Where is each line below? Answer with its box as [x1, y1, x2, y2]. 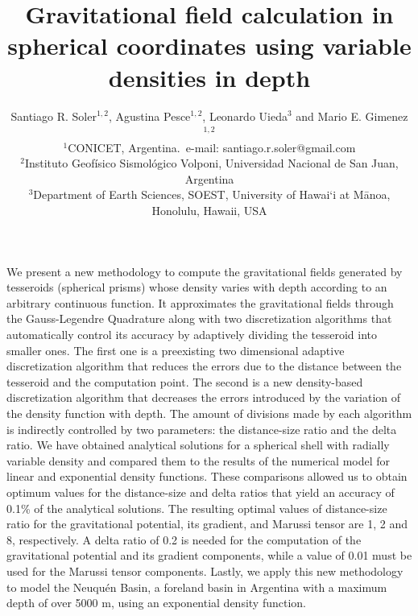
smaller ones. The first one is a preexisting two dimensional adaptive [6, 341, 345, 358]
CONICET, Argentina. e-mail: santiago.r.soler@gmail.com [68, 138, 356, 155]
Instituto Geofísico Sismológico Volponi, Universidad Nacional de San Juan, [24, 155, 399, 172]
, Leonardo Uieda [202, 107, 288, 124]
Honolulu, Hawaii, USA [151, 202, 267, 219]
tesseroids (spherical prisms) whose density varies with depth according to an [6, 279, 387, 296]
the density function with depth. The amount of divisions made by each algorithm [6, 405, 412, 421]
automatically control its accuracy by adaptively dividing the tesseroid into [6, 326, 378, 343]
